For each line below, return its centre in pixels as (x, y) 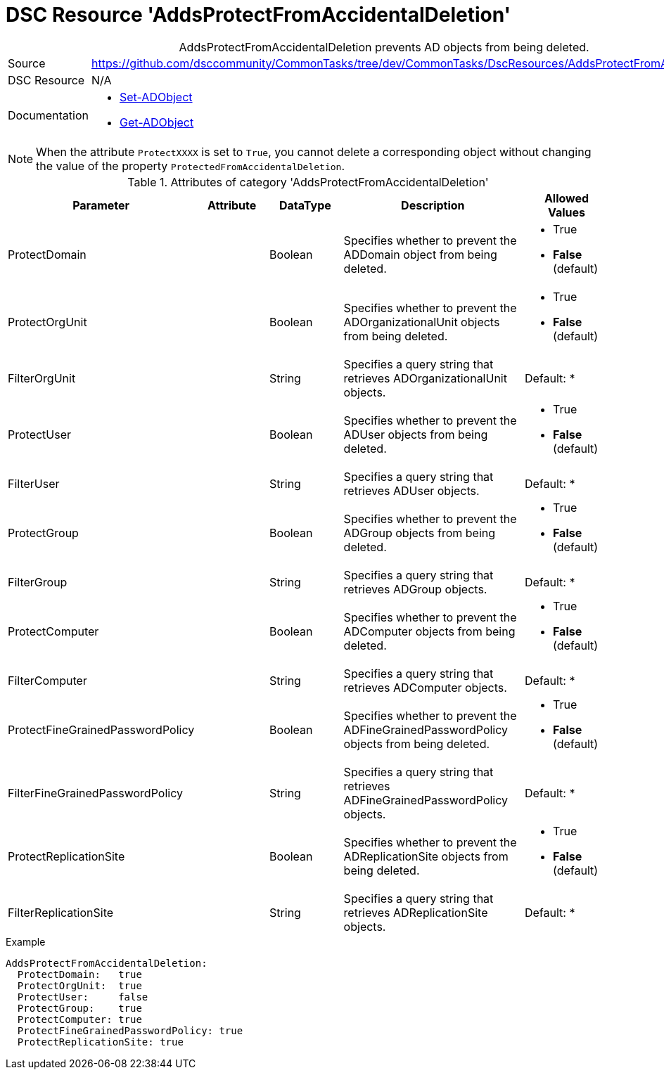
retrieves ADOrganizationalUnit (425, 378)
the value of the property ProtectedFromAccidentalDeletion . (191, 166)
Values (567, 212)
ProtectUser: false (83, 997)
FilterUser (34, 483)
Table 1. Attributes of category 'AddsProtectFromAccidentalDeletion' (308, 182)
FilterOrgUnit (42, 378)
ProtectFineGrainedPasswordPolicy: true (130, 1030)
